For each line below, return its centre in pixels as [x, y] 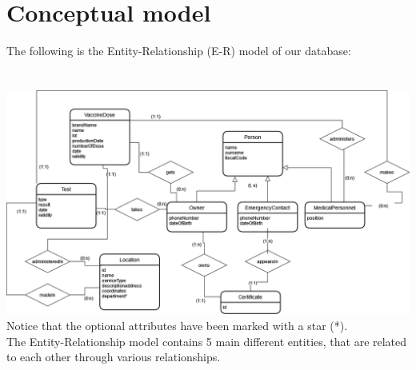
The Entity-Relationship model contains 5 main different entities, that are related [207, 341]
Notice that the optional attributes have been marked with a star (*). [177, 326]
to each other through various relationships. [114, 357]
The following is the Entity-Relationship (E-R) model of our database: [179, 51]
